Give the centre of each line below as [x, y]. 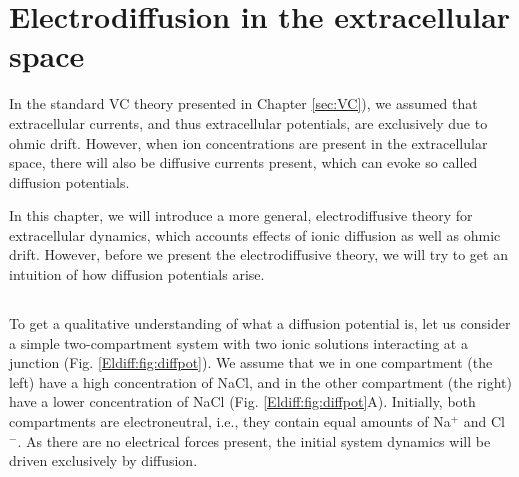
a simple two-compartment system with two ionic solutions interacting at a [238, 342]
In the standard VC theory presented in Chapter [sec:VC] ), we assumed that [243, 103]
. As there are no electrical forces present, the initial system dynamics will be [254, 440]
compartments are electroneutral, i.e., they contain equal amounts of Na [230, 421]
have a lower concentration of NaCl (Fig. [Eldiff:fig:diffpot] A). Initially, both [242, 401]
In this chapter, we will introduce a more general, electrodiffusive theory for [241, 215]
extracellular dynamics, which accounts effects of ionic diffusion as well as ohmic [255, 234]
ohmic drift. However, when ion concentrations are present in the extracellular [248, 142]
